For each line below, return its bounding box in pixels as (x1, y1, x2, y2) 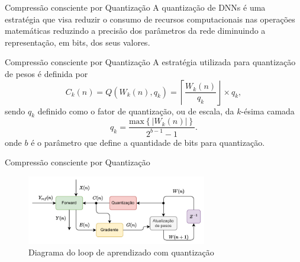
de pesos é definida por (5, 67, 88, 79)
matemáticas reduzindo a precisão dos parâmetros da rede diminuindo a (5, 24, 266, 37)
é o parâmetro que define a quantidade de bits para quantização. (31, 136, 265, 148)
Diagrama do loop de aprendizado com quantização (28, 246, 214, 258)
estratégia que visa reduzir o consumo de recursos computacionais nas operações (5, 12, 295, 25)
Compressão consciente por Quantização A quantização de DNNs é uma (5, 1, 266, 13)
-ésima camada (241, 104, 295, 117)
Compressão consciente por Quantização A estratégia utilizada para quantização (5, 56, 296, 68)
